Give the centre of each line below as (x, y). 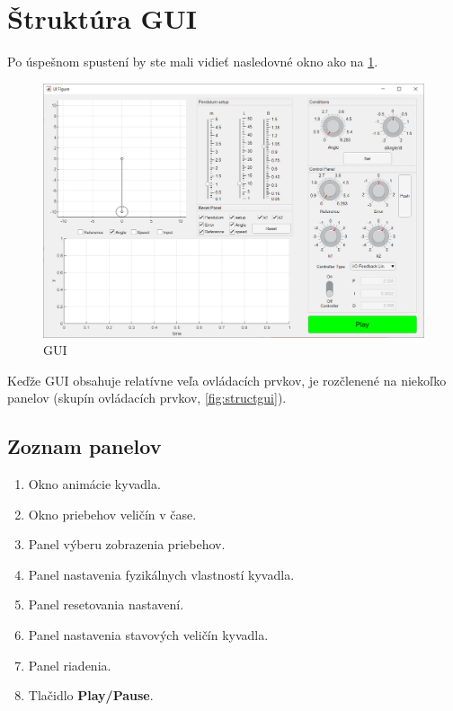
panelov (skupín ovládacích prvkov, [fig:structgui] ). (147, 398)
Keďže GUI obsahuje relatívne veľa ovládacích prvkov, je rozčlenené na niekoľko (227, 380)
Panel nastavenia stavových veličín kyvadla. (148, 635)
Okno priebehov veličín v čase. (112, 514)
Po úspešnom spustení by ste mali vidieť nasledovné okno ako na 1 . (193, 62)
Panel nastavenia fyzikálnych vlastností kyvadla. (161, 574)
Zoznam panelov (84, 446)
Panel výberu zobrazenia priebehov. (127, 544)
